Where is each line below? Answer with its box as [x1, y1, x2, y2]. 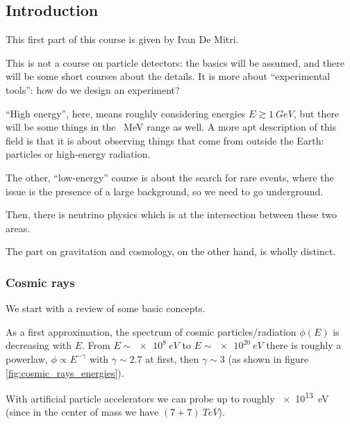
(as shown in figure [228, 351, 309, 366]
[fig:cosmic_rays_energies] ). [6, 365, 124, 380]
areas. [6, 220, 31, 235]
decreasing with [6, 338, 72, 352]
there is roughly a [266, 338, 342, 352]
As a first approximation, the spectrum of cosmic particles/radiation [6, 324, 297, 339]
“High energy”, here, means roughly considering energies [6, 106, 246, 120]
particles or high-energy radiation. [6, 147, 151, 161]
